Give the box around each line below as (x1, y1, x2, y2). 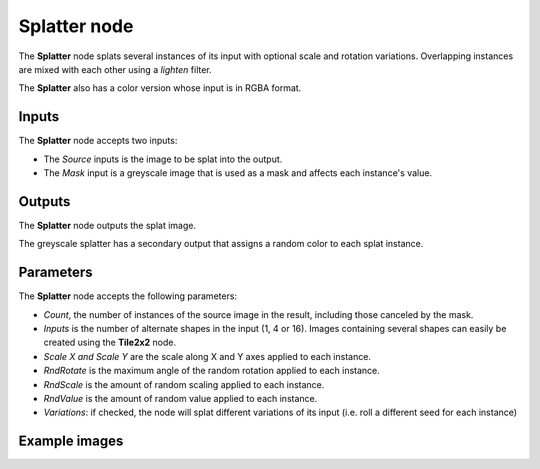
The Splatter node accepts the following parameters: (18, 290, 238, 302)
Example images (18, 433, 124, 450)
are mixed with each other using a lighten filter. (18, 63, 212, 75)
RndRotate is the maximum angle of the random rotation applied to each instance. (43, 365, 380, 377)
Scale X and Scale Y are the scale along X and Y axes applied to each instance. (43, 350, 372, 362)
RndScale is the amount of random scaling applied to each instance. (43, 378, 325, 390)
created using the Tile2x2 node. (43, 336, 177, 349)
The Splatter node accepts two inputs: (18, 135, 178, 147)
